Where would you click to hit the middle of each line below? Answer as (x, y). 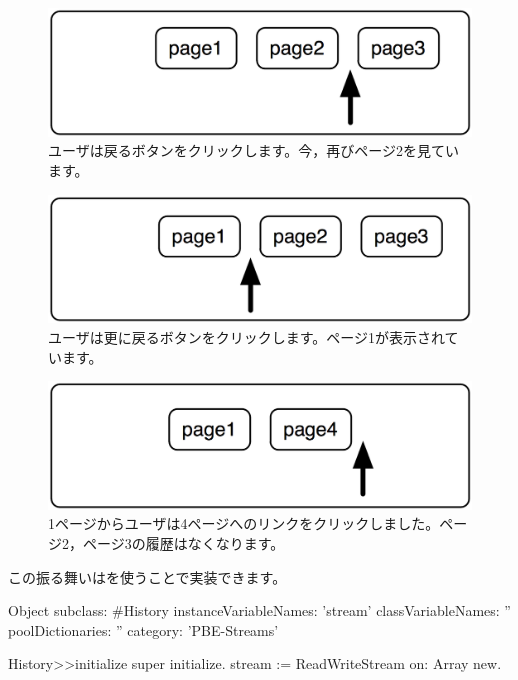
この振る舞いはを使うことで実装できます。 (147, 576)
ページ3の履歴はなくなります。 (183, 543)
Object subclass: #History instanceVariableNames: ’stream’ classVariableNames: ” (259, 610)
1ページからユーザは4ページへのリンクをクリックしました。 (244, 523)
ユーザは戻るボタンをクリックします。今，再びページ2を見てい (254, 150)
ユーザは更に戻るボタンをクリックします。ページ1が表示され (246, 336)
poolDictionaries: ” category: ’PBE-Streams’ (143, 629)
